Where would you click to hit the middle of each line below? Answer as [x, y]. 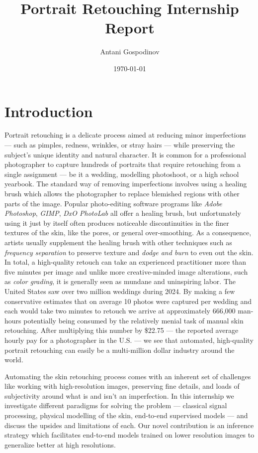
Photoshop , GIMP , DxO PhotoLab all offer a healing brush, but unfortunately [123, 213]
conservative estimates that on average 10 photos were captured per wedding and [128, 301]
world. [14, 360]
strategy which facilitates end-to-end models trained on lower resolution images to [129, 435]
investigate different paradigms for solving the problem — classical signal [116, 405]
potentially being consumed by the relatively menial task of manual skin [133, 320]
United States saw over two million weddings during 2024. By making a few [120, 291]
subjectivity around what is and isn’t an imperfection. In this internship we [119, 395]
